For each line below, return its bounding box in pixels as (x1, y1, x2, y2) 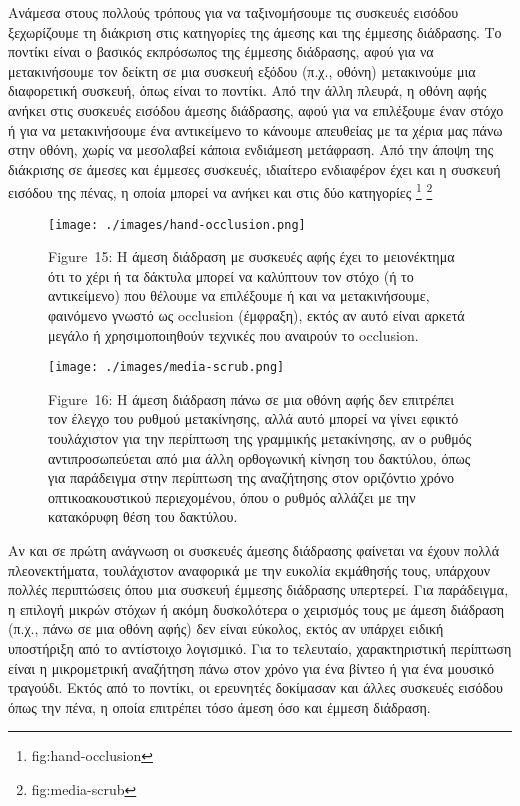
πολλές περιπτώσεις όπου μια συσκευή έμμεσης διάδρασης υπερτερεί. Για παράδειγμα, (8, 579, 509, 600)
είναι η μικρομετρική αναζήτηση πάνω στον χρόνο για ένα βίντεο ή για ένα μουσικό (8, 657, 495, 678)
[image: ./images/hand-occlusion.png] (48, 217, 306, 232)
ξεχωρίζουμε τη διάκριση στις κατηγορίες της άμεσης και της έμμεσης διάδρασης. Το (8, 21, 502, 42)
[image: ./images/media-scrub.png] (48, 360, 285, 375)
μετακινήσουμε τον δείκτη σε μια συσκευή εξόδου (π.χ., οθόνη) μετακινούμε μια (8, 60, 476, 81)
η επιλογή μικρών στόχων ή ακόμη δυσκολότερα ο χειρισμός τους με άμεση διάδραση (8, 598, 505, 619)
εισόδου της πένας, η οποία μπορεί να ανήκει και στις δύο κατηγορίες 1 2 (8, 179, 433, 202)
